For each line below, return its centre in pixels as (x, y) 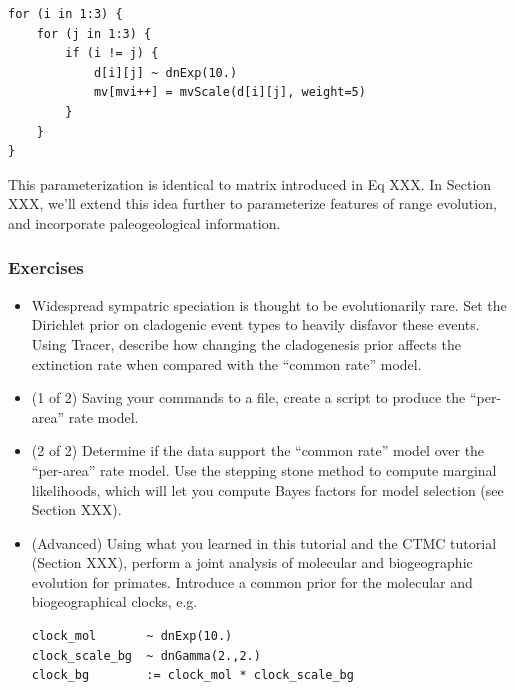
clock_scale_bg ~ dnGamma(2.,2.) (146, 655)
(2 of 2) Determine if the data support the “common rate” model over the (258, 450)
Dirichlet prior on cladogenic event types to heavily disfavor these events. (255, 324)
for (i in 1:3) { (65, 14)
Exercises (46, 267)
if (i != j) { (112, 53)
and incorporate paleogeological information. (144, 222)
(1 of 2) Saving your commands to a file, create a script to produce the (248, 397)
